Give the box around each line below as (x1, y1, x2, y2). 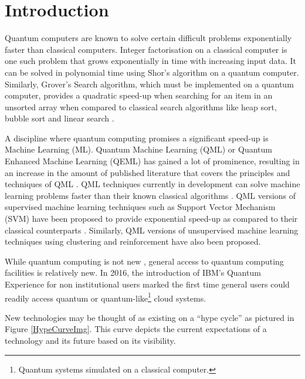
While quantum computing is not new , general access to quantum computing (5, 255, 284, 267)
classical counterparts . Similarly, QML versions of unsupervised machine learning (5, 224, 299, 236)
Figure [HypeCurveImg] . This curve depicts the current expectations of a (5, 323, 267, 335)
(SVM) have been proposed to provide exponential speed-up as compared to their (5, 212, 298, 225)
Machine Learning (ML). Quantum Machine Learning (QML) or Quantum (5, 143, 272, 155)
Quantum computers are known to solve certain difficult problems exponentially (5, 32, 292, 44)
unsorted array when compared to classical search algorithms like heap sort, (5, 100, 277, 113)
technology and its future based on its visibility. (5, 334, 176, 347)
